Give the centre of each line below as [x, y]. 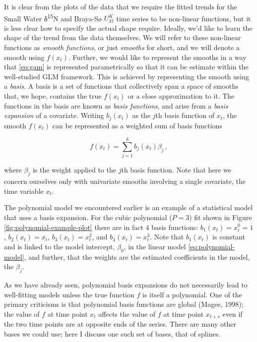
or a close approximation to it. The [181, 96]
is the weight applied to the [74, 170]
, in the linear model [155, 246]
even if [232, 313]
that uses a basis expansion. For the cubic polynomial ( [88, 217]
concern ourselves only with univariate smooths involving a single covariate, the [125, 181]
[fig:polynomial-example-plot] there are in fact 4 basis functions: [101, 227]
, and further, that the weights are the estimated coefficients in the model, [137, 256]
